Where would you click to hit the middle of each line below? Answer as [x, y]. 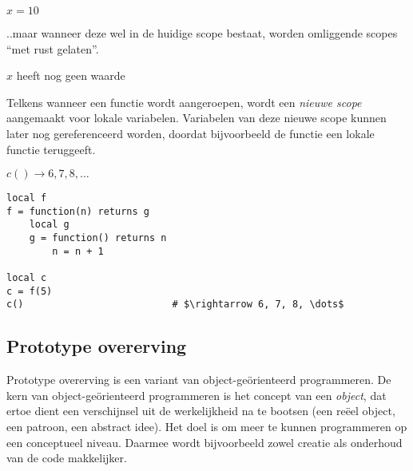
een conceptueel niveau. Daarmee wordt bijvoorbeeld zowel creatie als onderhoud [205, 442]
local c [27, 278]
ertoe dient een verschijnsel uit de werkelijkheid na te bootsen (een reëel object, [201, 411]
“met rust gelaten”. [53, 48]
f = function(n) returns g [78, 211]
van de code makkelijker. [67, 458]
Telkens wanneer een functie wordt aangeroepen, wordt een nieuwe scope [184, 102]
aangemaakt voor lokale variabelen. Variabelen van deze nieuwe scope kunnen [197, 118]
